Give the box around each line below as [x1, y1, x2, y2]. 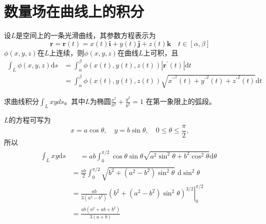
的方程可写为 [8, 114, 51, 125]
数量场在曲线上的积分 [4, 1, 144, 21]
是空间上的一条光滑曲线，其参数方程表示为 [15, 30, 156, 40]
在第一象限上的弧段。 [145, 96, 216, 106]
